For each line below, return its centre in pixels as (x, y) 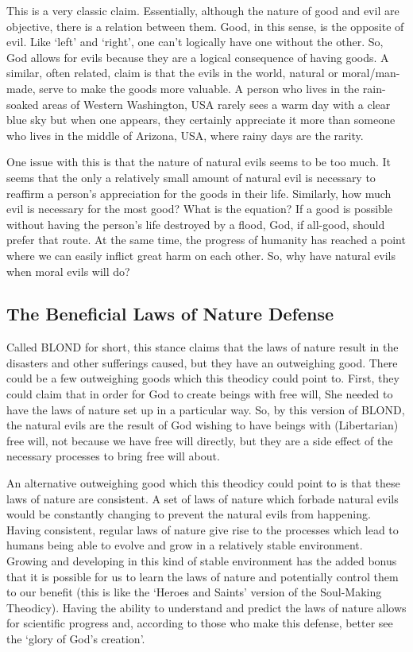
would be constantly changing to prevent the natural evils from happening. (189, 514)
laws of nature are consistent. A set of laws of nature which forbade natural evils (203, 498)
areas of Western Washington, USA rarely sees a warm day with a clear (216, 104)
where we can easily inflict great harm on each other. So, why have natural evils (201, 255)
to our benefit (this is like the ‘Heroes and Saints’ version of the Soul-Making (194, 592)
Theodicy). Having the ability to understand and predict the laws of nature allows (206, 607)
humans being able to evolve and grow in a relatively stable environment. (185, 545)
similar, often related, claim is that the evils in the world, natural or (172, 73)
